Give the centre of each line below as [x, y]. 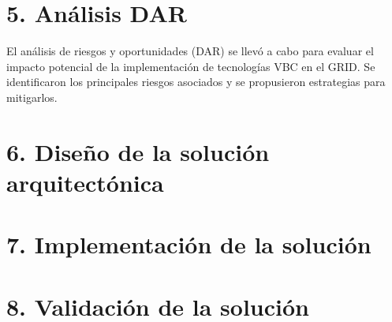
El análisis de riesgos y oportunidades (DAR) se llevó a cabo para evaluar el [190, 51]
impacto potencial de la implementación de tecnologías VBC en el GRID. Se [191, 66]
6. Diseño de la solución [138, 151]
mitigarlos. [32, 97]
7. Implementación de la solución [189, 244]
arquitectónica [85, 182]
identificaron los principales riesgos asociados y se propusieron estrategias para [196, 82]
